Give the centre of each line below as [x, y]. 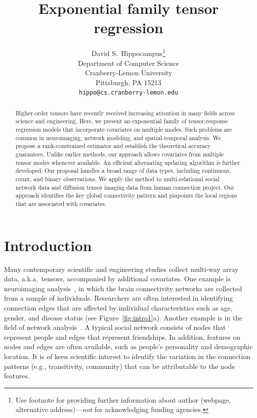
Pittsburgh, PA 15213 [128, 82]
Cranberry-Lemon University [128, 73]
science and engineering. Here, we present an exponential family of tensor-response [122, 121]
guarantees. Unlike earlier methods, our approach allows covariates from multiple [120, 154]
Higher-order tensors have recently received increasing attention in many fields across [125, 113]
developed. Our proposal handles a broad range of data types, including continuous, [123, 171]
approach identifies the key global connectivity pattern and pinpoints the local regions [126, 195]
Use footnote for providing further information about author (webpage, [123, 399]
